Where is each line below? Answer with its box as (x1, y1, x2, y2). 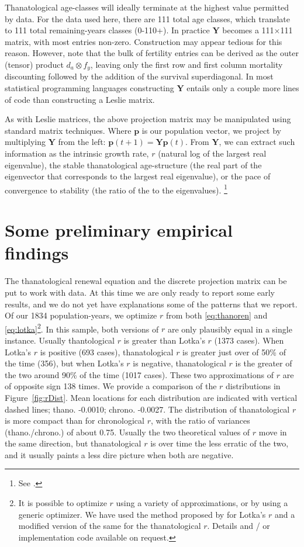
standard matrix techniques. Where (5, 124, 132, 136)
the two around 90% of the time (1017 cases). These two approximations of (5, 368, 274, 380)
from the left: (58, 136, 106, 148)
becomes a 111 (222, 24, 274, 36)
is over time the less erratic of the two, (150, 437, 289, 449)
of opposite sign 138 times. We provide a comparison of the (5, 380, 217, 392)
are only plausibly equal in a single (167, 323, 292, 335)
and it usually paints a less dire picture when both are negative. (5, 448, 234, 461)
